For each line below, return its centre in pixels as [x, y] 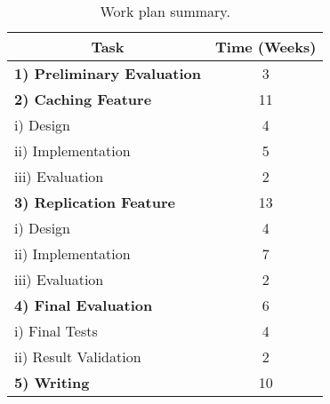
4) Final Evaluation [84, 305]
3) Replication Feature [95, 202]
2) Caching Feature [83, 99]
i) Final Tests [56, 331]
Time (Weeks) [266, 47]
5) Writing [52, 382]
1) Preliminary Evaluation [108, 73]
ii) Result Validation [78, 356]
